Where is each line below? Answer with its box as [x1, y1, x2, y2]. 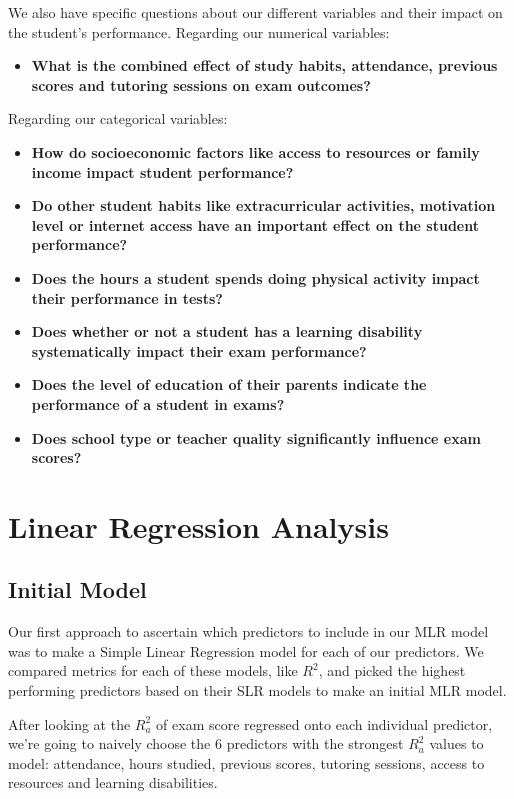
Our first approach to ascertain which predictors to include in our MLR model [8, 621, 489, 642]
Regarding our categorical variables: [8, 108, 228, 129]
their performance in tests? [31, 287, 223, 308]
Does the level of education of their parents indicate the [31, 374, 427, 395]
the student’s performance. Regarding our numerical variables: [8, 21, 390, 42]
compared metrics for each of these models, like [8, 660, 298, 681]
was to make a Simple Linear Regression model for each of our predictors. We [8, 640, 484, 661]
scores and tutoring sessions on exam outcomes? [31, 74, 371, 95]
